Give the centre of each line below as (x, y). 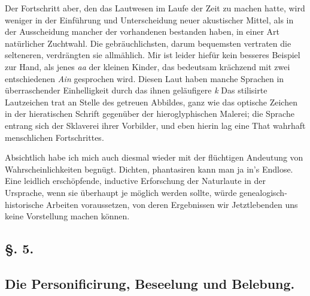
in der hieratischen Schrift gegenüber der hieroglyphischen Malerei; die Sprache (150, 114)
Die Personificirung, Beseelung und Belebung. (150, 283)
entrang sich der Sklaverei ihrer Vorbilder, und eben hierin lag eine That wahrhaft (155, 125)
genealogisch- (263, 192)
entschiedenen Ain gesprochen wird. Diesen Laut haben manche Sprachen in (145, 78)
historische (24, 204)
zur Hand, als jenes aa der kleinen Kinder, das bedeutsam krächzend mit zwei (148, 66)
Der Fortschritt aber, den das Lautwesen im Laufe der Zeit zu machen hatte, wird (155, 8)
